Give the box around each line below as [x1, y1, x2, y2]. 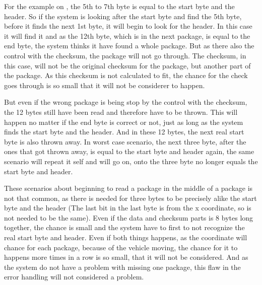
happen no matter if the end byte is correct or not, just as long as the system [4, 116, 243, 127]
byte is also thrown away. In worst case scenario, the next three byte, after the [4, 136, 246, 147]
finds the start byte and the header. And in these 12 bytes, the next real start [4, 126, 244, 137]
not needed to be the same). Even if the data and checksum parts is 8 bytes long [4, 212, 253, 223]
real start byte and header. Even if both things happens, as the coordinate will [4, 232, 247, 243]
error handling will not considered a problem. [4, 271, 144, 282]
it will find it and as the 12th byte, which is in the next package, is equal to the [4, 30, 250, 41]
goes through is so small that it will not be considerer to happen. [4, 80, 205, 90]
